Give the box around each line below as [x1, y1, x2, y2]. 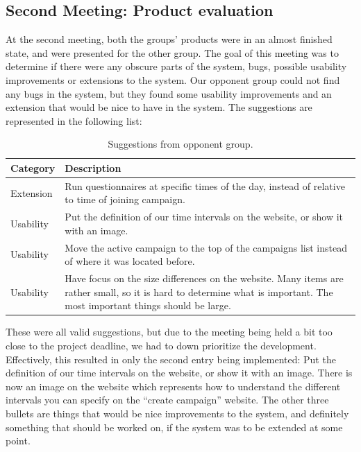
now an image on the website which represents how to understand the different [6, 379, 341, 393]
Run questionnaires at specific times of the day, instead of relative [65, 178, 345, 193]
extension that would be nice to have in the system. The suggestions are [6, 100, 312, 114]
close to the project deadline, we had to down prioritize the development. [6, 338, 317, 352]
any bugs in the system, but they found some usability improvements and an [6, 86, 332, 101]
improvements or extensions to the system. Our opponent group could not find [6, 72, 340, 87]
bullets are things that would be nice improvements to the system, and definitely [6, 406, 349, 420]
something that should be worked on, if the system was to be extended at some [6, 419, 343, 434]
